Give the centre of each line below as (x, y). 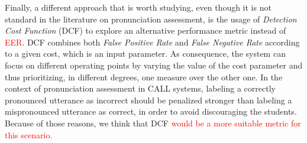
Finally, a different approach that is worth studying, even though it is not (138, 7)
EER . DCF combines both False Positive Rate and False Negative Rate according (152, 42)
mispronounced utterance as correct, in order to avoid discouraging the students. (151, 111)
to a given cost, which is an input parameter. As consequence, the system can (145, 53)
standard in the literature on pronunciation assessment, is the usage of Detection (151, 19)
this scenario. (29, 134)
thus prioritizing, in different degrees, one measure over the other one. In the (144, 77)
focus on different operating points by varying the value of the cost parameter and (154, 65)
